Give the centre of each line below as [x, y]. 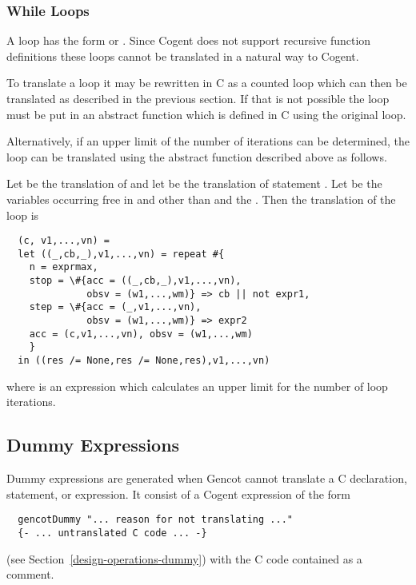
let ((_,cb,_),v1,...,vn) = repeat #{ [121, 254]
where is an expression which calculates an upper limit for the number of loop [197, 386]
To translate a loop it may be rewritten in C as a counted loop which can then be [207, 83]
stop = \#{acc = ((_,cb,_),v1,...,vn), [135, 281]
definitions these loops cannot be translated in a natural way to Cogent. [183, 56]
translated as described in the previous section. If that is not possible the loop [198, 98]
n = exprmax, [64, 267]
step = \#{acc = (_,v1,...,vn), [115, 307]
